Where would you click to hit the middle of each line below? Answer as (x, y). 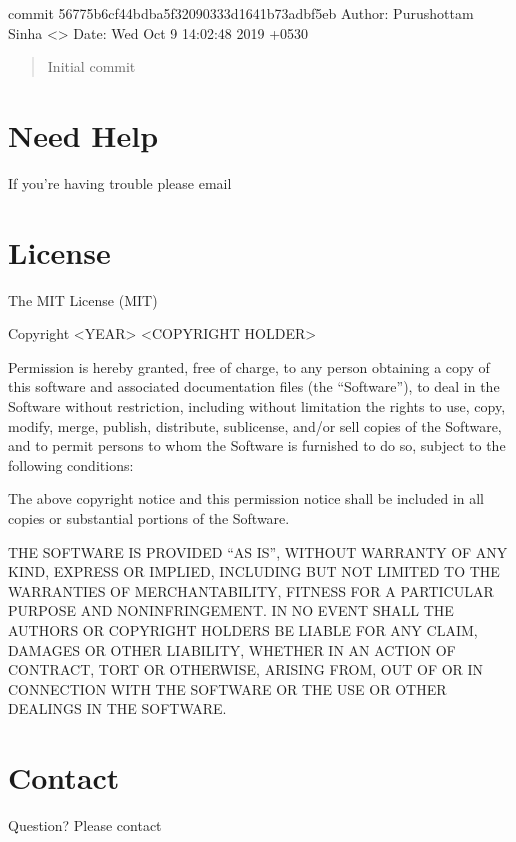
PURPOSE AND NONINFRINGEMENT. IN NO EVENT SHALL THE (231, 610)
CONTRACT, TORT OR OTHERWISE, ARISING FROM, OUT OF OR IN (246, 669)
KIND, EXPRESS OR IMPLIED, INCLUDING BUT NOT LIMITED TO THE (254, 571)
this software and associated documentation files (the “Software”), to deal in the (254, 386)
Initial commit (91, 66)
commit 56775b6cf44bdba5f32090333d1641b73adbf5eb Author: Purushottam (241, 13)
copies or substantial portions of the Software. (149, 517)
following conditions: (71, 464)
